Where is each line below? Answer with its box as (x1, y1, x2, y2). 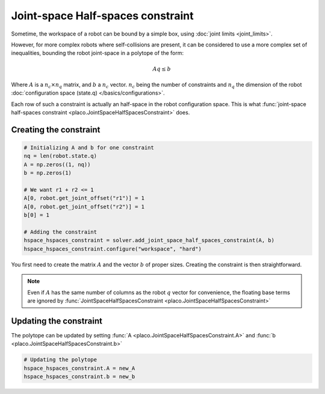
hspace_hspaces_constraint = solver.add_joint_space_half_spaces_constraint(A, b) (23, 237, 275, 244)
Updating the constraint (11, 316, 102, 326)
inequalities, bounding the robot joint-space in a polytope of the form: (11, 49, 184, 57)
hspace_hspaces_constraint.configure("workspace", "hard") (23, 245, 202, 252)
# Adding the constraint (23, 228, 97, 235)
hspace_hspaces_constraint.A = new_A (23, 364, 135, 372)
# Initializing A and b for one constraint (23, 145, 155, 151)
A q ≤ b (152, 65, 171, 72)
